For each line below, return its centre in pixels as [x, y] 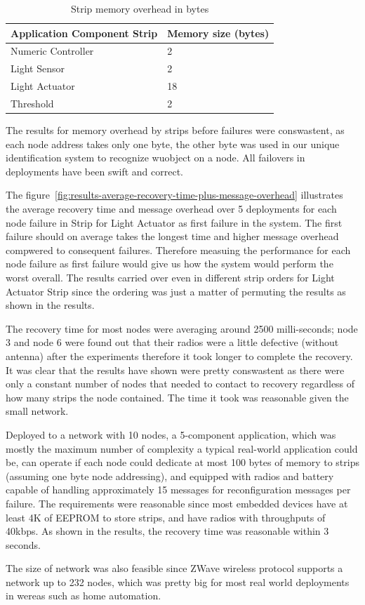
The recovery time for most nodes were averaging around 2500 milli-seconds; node [182, 328]
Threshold [32, 103]
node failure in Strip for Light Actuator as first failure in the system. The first [174, 222]
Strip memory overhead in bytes [140, 8]
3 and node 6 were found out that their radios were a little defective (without [172, 342]
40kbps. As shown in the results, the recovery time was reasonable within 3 [167, 531]
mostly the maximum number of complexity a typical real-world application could [182, 448]
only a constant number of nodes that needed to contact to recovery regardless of [180, 384]
